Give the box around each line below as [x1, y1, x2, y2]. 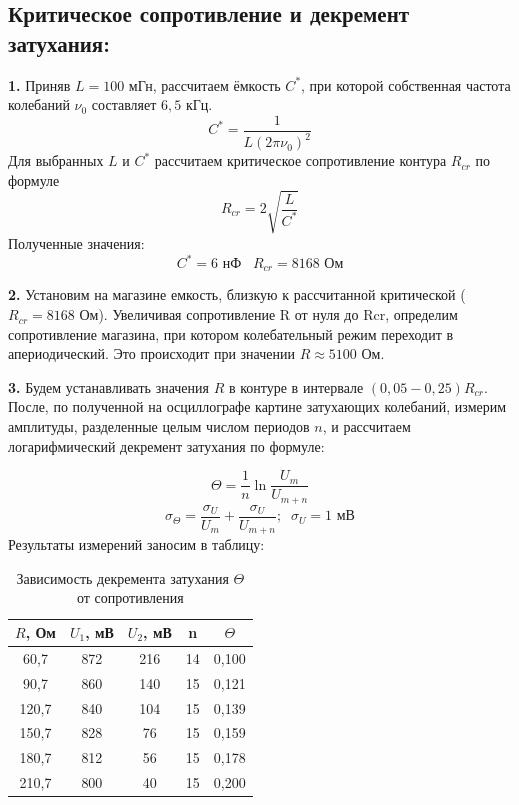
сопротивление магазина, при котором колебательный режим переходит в [8, 323, 454, 344]
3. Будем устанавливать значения [8, 376, 209, 397]
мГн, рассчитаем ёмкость [128, 74, 281, 95]
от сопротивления [76, 587, 184, 608]
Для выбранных [8, 150, 104, 171]
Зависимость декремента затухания [16, 567, 229, 588]
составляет [91, 94, 157, 115]
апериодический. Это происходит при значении [8, 343, 295, 364]
